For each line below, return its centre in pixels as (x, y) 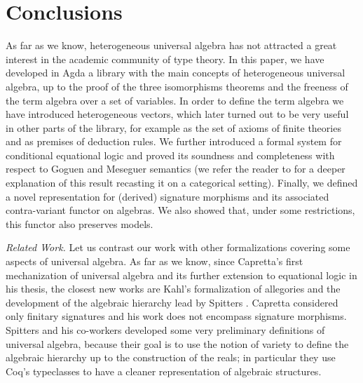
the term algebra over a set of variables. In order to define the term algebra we (175, 100)
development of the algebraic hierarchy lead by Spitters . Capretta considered (172, 302)
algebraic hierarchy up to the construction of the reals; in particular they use (171, 357)
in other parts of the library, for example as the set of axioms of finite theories (173, 127)
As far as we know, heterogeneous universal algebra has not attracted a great (171, 45)
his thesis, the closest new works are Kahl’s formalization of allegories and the (173, 289)
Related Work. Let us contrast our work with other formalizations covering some (178, 247)
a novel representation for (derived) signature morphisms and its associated (167, 196)
